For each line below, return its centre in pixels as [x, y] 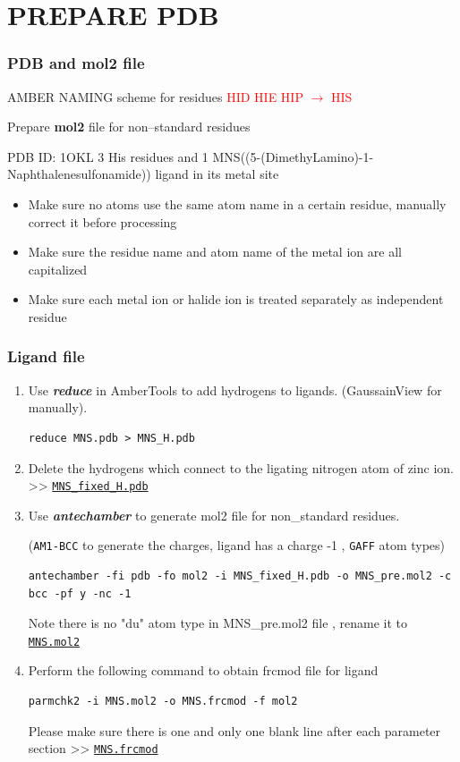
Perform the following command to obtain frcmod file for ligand [203, 670]
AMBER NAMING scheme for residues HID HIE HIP [155, 96]
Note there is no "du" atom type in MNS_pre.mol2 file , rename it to [218, 623]
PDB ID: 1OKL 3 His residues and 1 [108, 156]
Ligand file [46, 356]
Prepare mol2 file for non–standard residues [129, 127]
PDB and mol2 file [76, 63]
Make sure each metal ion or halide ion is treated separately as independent [236, 299]
